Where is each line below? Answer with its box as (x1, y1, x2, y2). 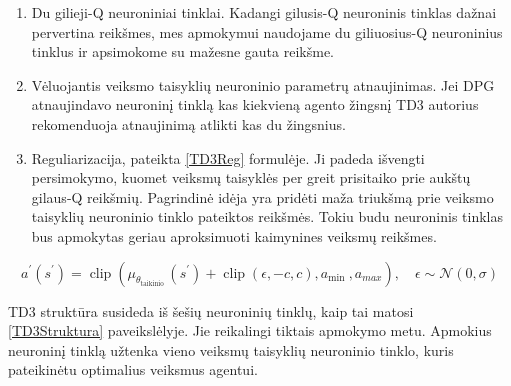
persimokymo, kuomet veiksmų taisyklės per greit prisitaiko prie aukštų (31, 167, 471, 188)
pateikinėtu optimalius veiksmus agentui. (8, 359, 258, 380)
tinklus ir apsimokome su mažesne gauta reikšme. (31, 41, 334, 62)
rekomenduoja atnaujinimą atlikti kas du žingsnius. (31, 113, 346, 134)
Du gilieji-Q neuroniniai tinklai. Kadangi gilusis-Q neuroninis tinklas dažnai (31, 2, 497, 22)
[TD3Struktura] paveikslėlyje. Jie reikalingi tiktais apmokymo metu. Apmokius (8, 320, 492, 341)
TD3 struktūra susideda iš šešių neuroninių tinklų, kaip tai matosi (8, 300, 414, 321)
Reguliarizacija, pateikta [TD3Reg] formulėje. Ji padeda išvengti (31, 147, 425, 168)
